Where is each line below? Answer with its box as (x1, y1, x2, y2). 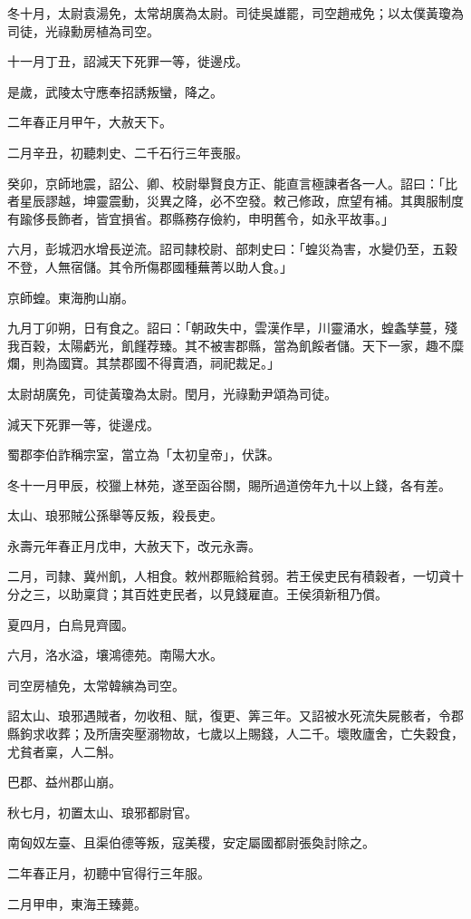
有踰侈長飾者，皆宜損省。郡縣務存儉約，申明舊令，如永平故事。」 (7, 208, 394, 227)
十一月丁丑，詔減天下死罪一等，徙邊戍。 (7, 52, 248, 71)
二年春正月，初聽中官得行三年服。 (7, 864, 210, 882)
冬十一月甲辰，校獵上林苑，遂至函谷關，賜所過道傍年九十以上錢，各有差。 (7, 475, 451, 494)
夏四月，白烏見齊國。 (7, 614, 134, 634)
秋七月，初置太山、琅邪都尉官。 (7, 802, 197, 821)
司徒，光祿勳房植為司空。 (7, 21, 159, 40)
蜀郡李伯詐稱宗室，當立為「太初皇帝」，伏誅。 (7, 445, 280, 464)
